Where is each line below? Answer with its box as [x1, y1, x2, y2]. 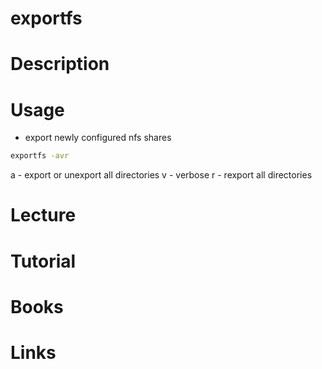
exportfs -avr [10, 151, 70, 161]
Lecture [10, 204, 77, 227]
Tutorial [10, 250, 77, 272]
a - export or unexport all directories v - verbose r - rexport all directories [10, 169, 313, 181]
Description [10, 53, 110, 76]
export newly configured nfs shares [24, 132, 172, 144]
